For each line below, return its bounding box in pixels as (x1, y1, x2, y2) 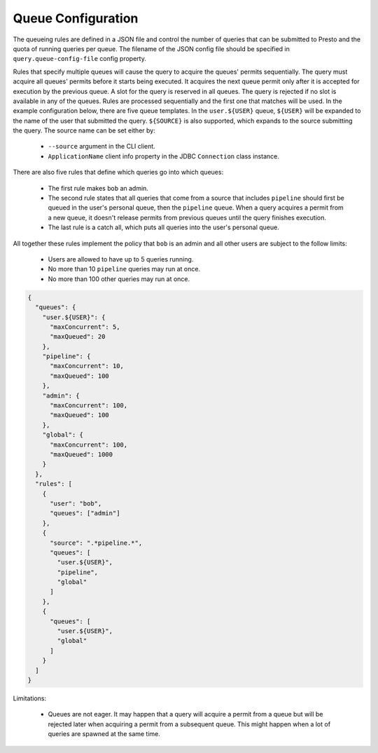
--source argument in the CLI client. (48, 142, 155, 151)
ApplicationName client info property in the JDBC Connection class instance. (48, 151, 279, 161)
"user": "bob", (50, 499, 102, 508)
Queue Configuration (13, 11, 139, 26)
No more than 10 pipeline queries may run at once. (48, 265, 201, 273)
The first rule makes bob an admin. (48, 184, 148, 192)
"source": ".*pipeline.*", (50, 538, 143, 547)
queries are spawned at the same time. (48, 730, 161, 738)
